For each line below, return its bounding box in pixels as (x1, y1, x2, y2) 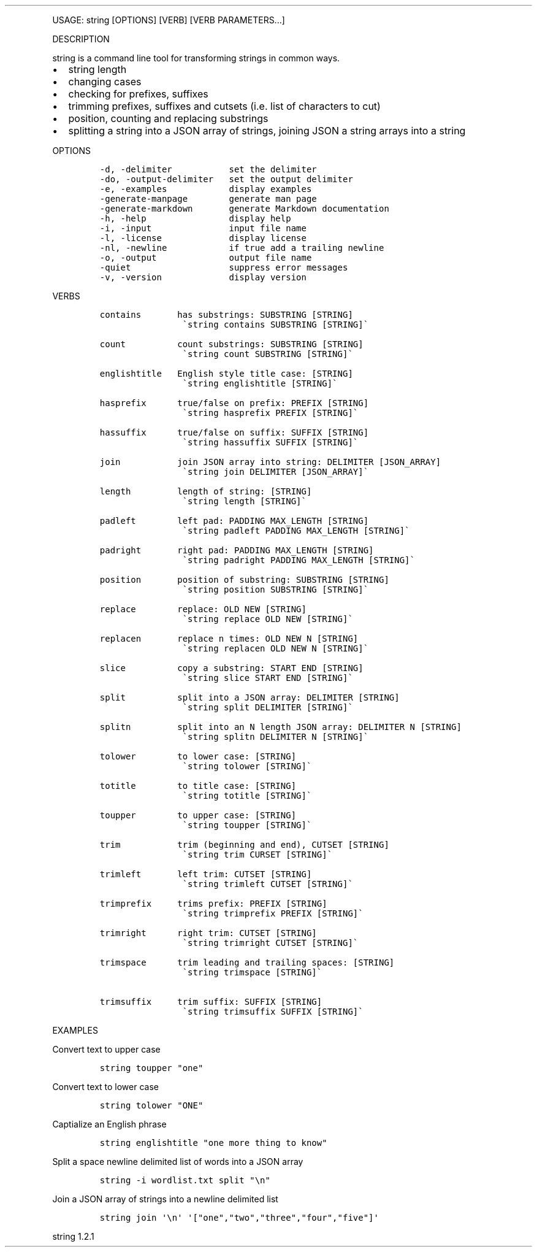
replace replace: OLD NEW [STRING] (99, 604, 307, 614)
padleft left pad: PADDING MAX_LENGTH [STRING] (99, 516, 369, 526)
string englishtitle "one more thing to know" (99, 1138, 327, 1148)
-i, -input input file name (99, 223, 307, 233)
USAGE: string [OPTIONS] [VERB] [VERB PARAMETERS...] (52, 15, 285, 25)
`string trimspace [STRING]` (182, 967, 322, 977)
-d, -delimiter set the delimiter (99, 164, 317, 174)
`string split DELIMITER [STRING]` (182, 702, 353, 712)
